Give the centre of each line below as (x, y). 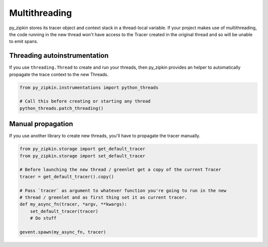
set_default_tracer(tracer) (64, 211)
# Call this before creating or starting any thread (85, 101)
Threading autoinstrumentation (59, 56)
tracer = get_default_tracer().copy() (67, 176)
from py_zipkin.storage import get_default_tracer (83, 149)
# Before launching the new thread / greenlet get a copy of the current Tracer (120, 170)
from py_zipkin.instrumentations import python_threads (89, 87)
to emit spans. (24, 42)
